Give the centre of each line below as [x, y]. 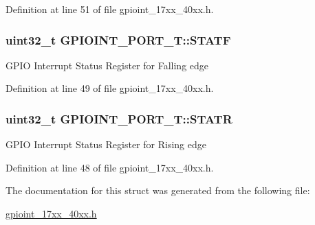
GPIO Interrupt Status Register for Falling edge [107, 65]
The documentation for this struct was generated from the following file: [158, 190]
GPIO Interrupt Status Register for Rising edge [106, 144]
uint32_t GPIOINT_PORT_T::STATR [119, 118]
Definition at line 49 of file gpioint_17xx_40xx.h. [110, 88]
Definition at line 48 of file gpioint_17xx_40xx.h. [110, 167]
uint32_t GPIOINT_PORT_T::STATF [118, 39]
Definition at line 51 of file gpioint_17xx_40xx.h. [110, 9]
